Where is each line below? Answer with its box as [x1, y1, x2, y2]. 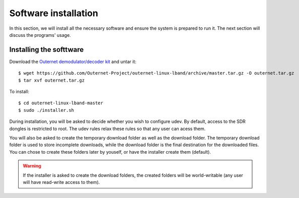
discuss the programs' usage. [9, 32, 71, 38]
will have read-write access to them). [23, 179, 100, 185]
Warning [23, 163, 41, 169]
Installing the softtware [9, 45, 84, 54]
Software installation [9, 8, 98, 19]
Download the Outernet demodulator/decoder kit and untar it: [9, 58, 137, 64]
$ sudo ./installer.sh [18, 107, 74, 113]
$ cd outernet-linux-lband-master [18, 100, 103, 106]
